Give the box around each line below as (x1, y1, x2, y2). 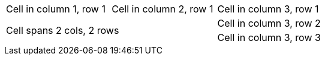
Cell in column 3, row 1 (217, 3, 319, 15)
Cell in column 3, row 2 (217, 17, 321, 29)
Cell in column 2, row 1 (112, 3, 213, 15)
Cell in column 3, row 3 (217, 31, 321, 43)
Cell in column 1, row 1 (6, 3, 106, 15)
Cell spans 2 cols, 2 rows (6, 24, 119, 36)
